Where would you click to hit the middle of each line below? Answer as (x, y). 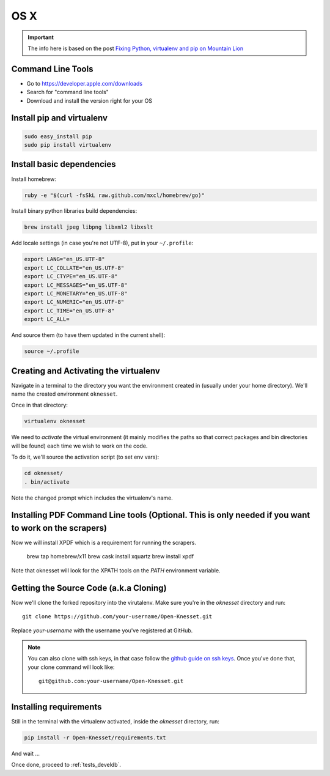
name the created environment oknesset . (64, 394)
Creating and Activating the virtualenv (86, 371)
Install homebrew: (34, 179)
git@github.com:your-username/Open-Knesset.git (111, 681)
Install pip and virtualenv (60, 118)
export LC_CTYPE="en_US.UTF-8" (71, 276)
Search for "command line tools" (68, 92)
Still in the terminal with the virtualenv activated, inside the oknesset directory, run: (116, 721)
